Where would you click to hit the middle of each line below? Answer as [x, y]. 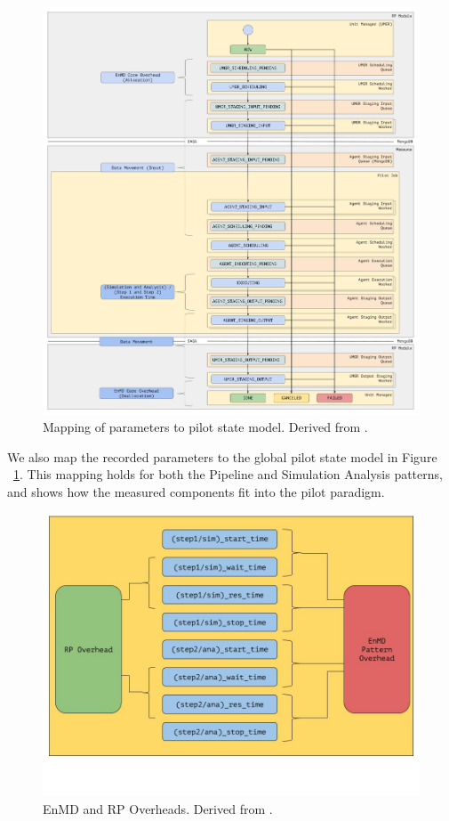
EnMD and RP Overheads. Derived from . [158, 809]
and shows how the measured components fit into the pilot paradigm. [196, 491]
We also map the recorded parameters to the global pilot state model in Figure [222, 456]
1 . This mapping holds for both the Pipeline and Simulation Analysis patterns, [228, 474]
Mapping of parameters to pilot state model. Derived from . [205, 427]
